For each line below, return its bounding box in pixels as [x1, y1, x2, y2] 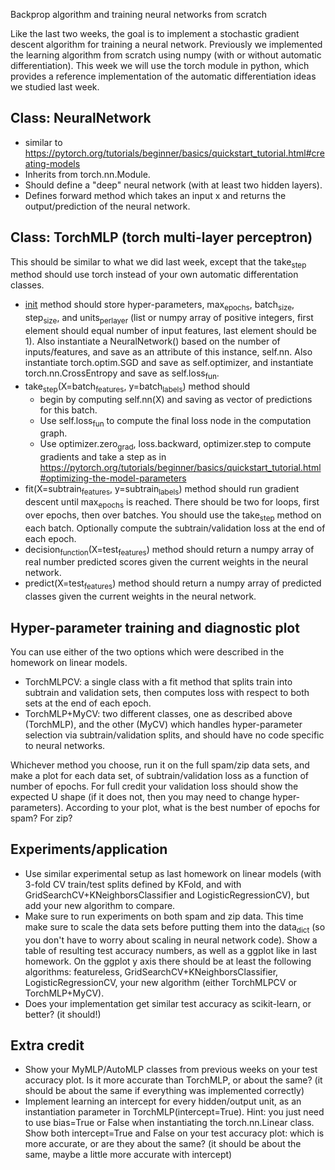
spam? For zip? [10, 812, 73, 824]
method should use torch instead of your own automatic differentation [10, 269, 299, 281]
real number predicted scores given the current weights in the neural [24, 556, 309, 568]
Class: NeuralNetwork [10, 110, 152, 127]
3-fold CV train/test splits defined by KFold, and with [24, 878, 242, 890]
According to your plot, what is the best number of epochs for [65, 802, 321, 813]
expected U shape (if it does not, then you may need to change [10, 791, 271, 803]
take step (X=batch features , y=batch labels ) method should [24, 380, 251, 394]
